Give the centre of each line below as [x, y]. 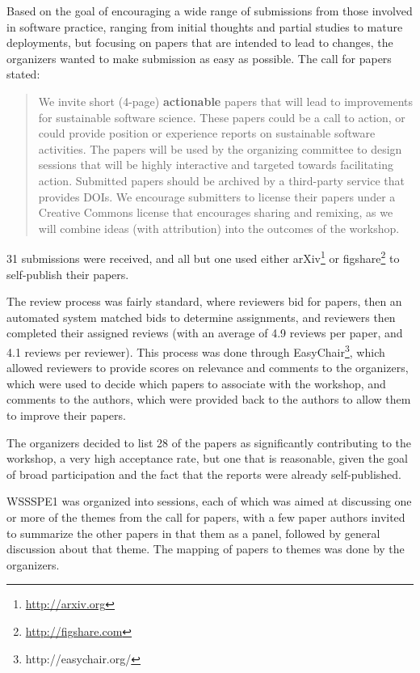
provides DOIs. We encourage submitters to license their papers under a [217, 196]
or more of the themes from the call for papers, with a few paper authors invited [206, 516]
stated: [23, 74]
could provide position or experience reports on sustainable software [207, 133]
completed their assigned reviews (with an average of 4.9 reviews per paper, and [205, 333]
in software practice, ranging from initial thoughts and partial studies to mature [205, 26]
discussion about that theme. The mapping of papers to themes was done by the [206, 549]
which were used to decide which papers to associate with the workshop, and [196, 383]
